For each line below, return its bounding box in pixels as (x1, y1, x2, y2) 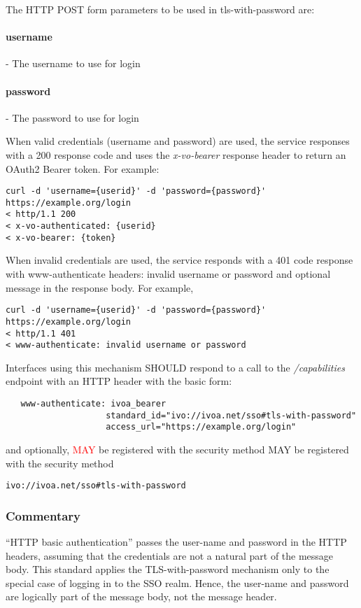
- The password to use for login (6, 110, 139, 125)
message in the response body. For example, (6, 280, 194, 295)
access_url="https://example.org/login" (106, 422, 297, 432)
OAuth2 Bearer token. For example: (6, 161, 160, 176)
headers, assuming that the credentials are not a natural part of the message (6, 548, 334, 563)
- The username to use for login (6, 56, 141, 71)
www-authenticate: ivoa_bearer (20, 399, 167, 409)
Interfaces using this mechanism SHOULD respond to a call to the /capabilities (6, 360, 345, 374)
